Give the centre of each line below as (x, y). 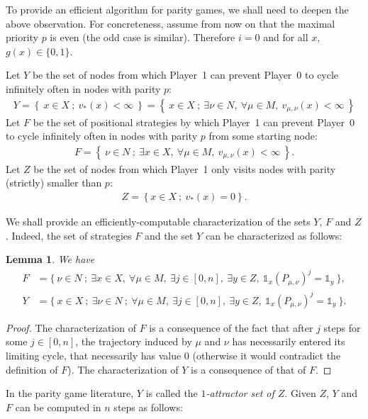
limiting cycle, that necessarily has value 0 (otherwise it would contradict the (173, 356)
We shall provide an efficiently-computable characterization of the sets (158, 222)
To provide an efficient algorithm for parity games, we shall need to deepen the (177, 9)
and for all (286, 37)
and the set (169, 235)
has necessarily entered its (289, 341)
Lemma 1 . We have (50, 259)
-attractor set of (240, 393)
